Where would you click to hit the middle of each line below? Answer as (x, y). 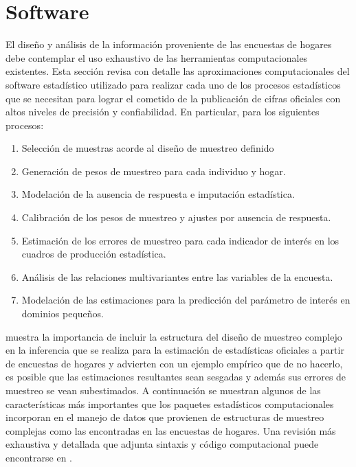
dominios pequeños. (63, 314)
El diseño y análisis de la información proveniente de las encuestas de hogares (169, 44)
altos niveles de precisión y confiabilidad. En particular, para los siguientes (163, 112)
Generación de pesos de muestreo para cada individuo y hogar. (154, 171)
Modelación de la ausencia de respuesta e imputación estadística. (158, 194)
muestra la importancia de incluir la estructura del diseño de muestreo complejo (174, 336)
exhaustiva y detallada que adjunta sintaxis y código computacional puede (162, 444)
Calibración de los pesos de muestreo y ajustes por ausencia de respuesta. (176, 217)
